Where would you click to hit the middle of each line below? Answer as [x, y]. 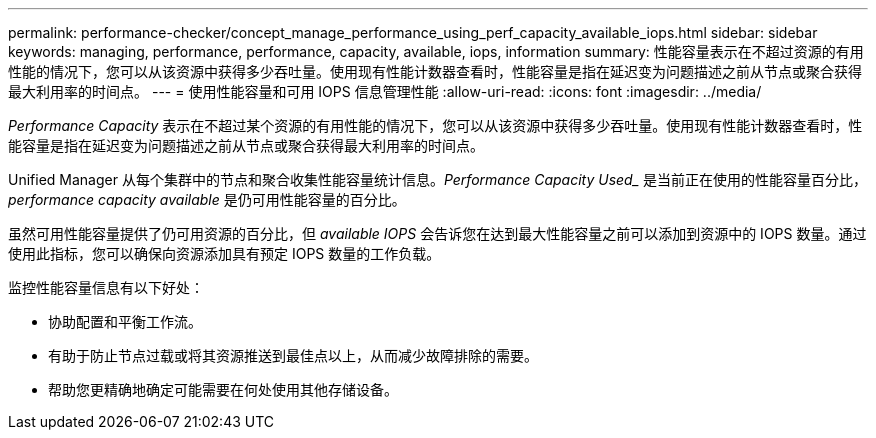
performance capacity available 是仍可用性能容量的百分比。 [207, 199]
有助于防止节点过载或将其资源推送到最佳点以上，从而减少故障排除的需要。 [293, 355]
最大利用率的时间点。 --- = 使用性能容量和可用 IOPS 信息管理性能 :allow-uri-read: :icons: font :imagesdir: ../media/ [385, 91]
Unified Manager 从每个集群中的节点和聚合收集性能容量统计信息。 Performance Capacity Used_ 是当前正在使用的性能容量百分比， [438, 179]
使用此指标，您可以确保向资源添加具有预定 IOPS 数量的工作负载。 [224, 253]
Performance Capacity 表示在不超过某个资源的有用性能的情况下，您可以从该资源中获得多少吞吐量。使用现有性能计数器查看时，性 [435, 125]
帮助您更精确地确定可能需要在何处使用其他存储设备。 [223, 389]
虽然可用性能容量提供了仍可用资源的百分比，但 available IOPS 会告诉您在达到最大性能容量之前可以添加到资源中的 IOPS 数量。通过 [437, 233]
